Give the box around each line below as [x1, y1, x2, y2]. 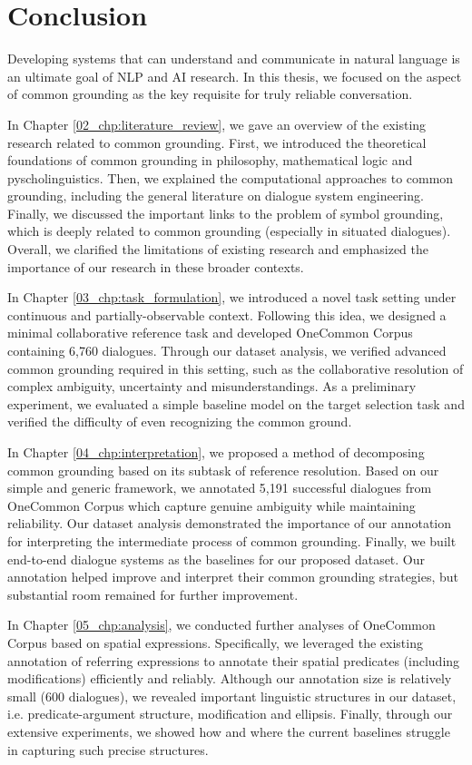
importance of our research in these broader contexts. [7, 257, 304, 276]
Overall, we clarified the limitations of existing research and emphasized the [7, 240, 429, 259]
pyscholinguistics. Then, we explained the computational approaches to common [7, 168, 454, 187]
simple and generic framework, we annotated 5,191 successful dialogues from [7, 478, 432, 497]
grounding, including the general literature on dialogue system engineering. [7, 186, 424, 205]
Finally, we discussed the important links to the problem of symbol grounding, [7, 203, 444, 222]
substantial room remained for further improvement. [7, 584, 299, 603]
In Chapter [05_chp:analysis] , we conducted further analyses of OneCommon [7, 615, 436, 634]
